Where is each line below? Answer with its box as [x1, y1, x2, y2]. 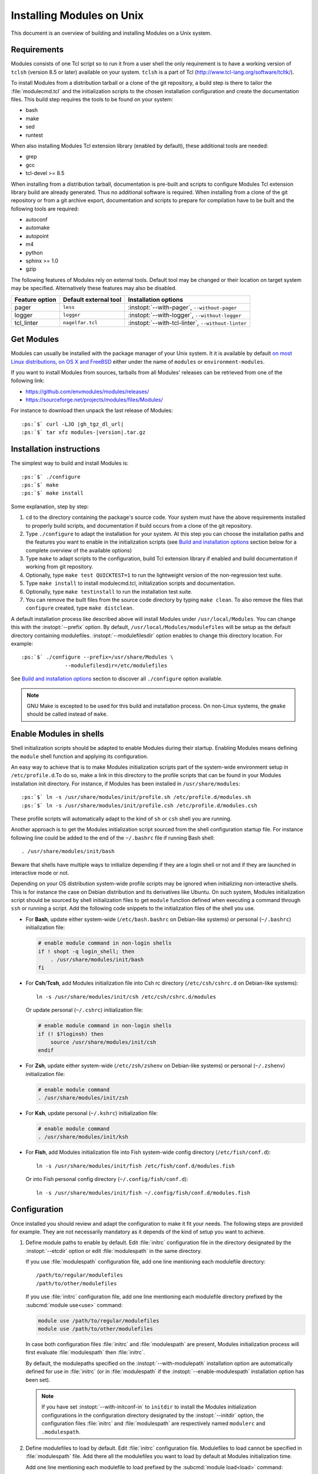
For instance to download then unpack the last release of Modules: [11, 407, 173, 414]
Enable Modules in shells [11, 729, 104, 739]
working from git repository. [25, 563, 94, 570]
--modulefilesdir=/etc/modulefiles [65, 662, 168, 669]
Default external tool [62, 295, 122, 304]
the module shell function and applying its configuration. [11, 752, 148, 760]
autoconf [25, 216, 48, 223]
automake [25, 224, 50, 231]
